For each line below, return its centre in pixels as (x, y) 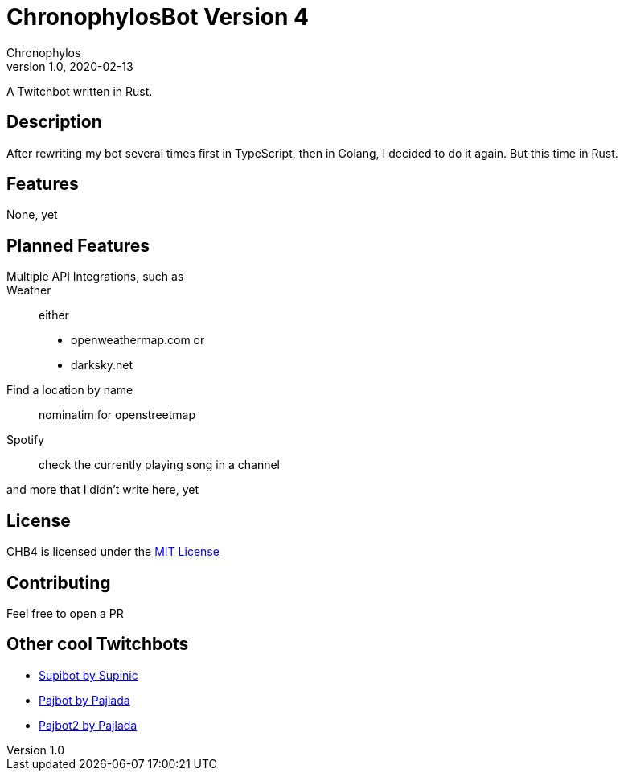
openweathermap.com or (138, 340)
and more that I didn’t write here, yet (103, 490)
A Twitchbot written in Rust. (80, 91)
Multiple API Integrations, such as (95, 277)
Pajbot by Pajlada (84, 700)
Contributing (59, 582)
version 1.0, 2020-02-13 (70, 66)
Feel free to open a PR (65, 613)
